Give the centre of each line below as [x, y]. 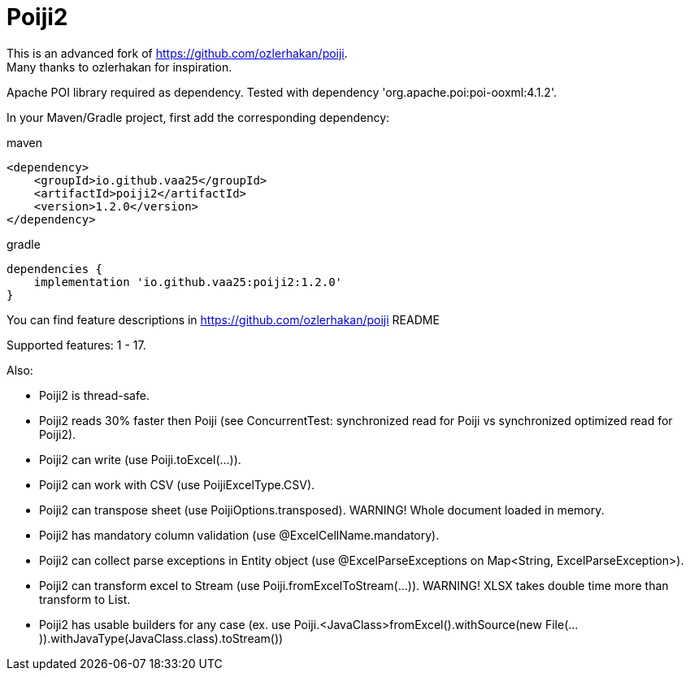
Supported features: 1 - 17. [76, 345]
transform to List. [85, 599]
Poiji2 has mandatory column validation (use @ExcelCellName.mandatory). [239, 535]
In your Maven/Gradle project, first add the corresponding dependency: [198, 117]
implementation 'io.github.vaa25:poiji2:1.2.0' [188, 282]
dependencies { [55, 269]
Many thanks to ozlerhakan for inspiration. [119, 67]
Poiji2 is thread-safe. [94, 395]
